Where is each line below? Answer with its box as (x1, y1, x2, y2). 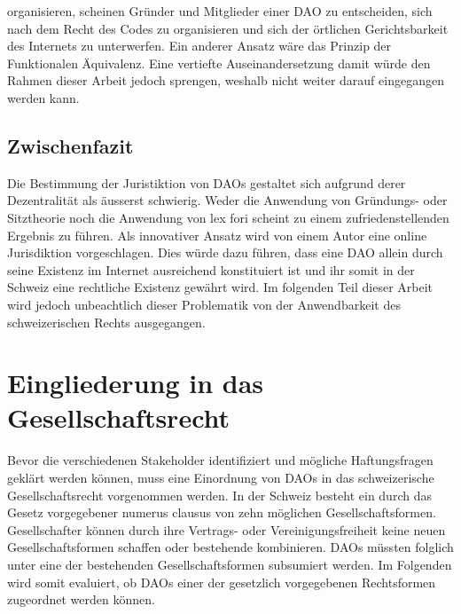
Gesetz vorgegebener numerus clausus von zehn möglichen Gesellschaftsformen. (7, 503, 436, 522)
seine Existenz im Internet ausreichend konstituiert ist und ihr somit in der (7, 260, 415, 279)
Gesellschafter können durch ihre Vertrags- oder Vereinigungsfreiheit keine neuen (7, 520, 446, 539)
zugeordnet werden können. (7, 590, 155, 609)
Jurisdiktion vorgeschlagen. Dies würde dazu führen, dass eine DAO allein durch (7, 243, 443, 262)
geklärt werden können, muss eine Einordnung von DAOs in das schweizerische (7, 468, 434, 487)
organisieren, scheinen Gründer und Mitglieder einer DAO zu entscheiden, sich (7, 2, 433, 20)
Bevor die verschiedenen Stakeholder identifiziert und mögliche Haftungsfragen (7, 451, 434, 469)
